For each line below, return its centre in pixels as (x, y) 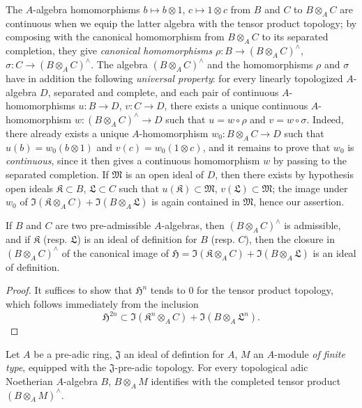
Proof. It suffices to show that (69, 290)
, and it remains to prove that (266, 147)
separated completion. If (57, 174)
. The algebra (119, 64)
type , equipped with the (56, 367)
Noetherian (29, 380)
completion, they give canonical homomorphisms (109, 50)
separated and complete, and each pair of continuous (166, 92)
